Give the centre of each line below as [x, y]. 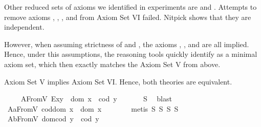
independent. [24, 27]
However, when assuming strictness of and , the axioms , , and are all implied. [127, 44]
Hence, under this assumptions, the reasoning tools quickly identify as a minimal [131, 54]
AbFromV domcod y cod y [53, 119]
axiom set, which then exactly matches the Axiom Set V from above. [112, 64]
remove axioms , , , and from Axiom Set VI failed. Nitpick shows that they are [128, 17]
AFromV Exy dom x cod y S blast [96, 99]
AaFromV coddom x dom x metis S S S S [93, 108]
